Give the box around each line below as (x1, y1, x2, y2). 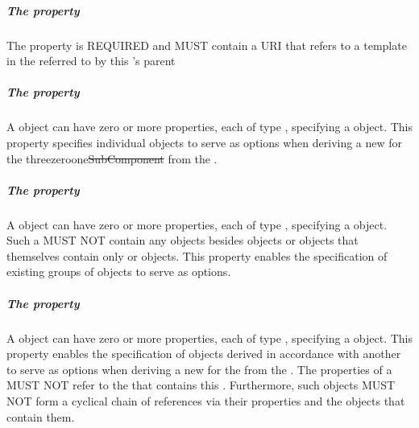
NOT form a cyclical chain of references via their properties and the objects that (6, 392, 405, 409)
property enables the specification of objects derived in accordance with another (6, 345, 401, 362)
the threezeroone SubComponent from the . (6, 150, 218, 167)
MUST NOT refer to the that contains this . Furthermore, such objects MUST (6, 377, 396, 393)
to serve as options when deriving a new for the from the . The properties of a (6, 360, 392, 377)
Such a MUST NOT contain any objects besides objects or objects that (6, 232, 359, 249)
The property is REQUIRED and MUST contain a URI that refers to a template (6, 36, 407, 53)
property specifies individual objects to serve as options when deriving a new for (6, 134, 403, 150)
